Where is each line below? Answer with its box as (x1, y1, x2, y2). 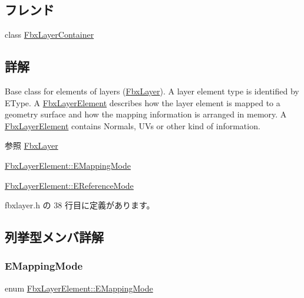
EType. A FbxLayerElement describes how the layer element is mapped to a (5, 96, 280, 109)
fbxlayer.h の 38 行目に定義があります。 (5, 199, 155, 211)
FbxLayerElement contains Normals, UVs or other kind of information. (5, 119, 260, 132)
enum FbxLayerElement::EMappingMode (5, 281, 153, 294)
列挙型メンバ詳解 (5, 228, 104, 246)
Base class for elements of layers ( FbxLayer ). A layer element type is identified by (5, 85, 299, 97)
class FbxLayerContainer (5, 28, 94, 41)
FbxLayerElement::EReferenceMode (5, 179, 134, 191)
